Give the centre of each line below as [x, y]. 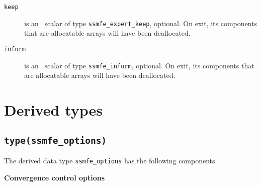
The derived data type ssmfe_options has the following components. [111, 160]
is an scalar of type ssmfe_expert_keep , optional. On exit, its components [141, 23]
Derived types [54, 110]
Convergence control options [55, 177]
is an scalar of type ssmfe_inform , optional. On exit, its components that [139, 65]
